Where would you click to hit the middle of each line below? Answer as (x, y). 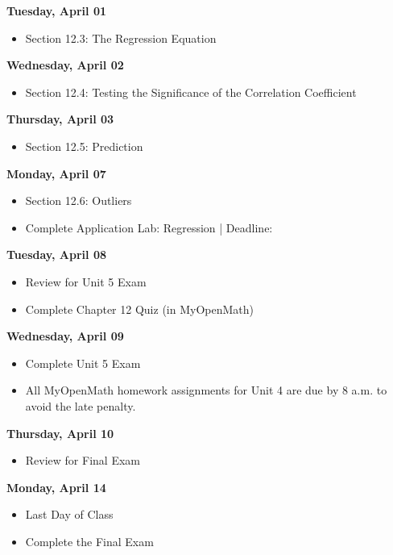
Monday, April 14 (56, 487)
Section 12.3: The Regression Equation (121, 38)
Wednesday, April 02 (65, 65)
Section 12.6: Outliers (79, 200)
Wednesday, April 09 (65, 336)
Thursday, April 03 (60, 119)
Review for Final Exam (83, 460)
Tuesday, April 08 (56, 255)
